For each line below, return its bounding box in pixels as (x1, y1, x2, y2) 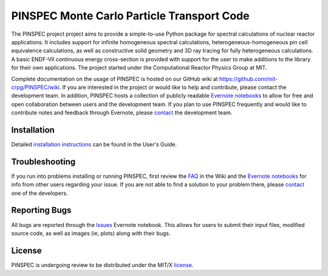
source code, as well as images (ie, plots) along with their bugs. (11, 229, 171, 237)
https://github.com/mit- (219, 75, 278, 82)
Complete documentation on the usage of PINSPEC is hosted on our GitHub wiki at (11, 75, 218, 82)
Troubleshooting (11, 156, 76, 166)
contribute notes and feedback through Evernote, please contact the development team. (11, 109, 233, 116)
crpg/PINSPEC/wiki (11, 84, 60, 91)
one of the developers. (11, 189, 68, 197)
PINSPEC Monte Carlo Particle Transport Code (11, 9, 250, 22)
